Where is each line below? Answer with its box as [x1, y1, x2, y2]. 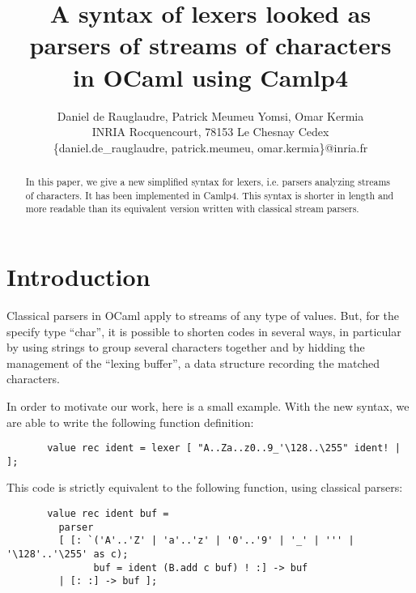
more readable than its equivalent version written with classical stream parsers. [25, 202, 359, 215]
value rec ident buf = [47, 508, 169, 520]
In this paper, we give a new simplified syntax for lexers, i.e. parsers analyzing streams [25, 175, 391, 189]
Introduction [6, 260, 151, 293]
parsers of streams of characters [29, 28, 392, 62]
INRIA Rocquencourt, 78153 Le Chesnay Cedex [91, 123, 329, 140]
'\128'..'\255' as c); [6, 548, 129, 561]
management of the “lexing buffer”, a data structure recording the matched [6, 354, 380, 371]
